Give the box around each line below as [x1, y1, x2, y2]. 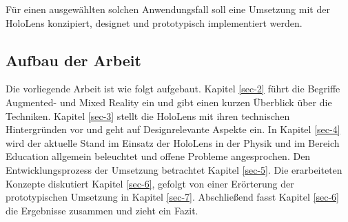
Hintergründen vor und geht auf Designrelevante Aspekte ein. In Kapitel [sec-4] [6, 122, 340, 137]
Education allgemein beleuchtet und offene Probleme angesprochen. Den [6, 149, 311, 163]
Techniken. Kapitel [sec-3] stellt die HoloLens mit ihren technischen [6, 108, 290, 123]
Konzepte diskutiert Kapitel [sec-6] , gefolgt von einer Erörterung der [6, 176, 294, 190]
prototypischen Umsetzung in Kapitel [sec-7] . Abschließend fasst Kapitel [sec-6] [6, 190, 339, 204]
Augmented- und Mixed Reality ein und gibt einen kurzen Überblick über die [6, 94, 332, 109]
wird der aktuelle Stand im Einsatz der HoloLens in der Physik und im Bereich [6, 135, 340, 150]
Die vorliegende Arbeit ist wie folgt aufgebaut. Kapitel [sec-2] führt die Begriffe [6, 81, 340, 96]
